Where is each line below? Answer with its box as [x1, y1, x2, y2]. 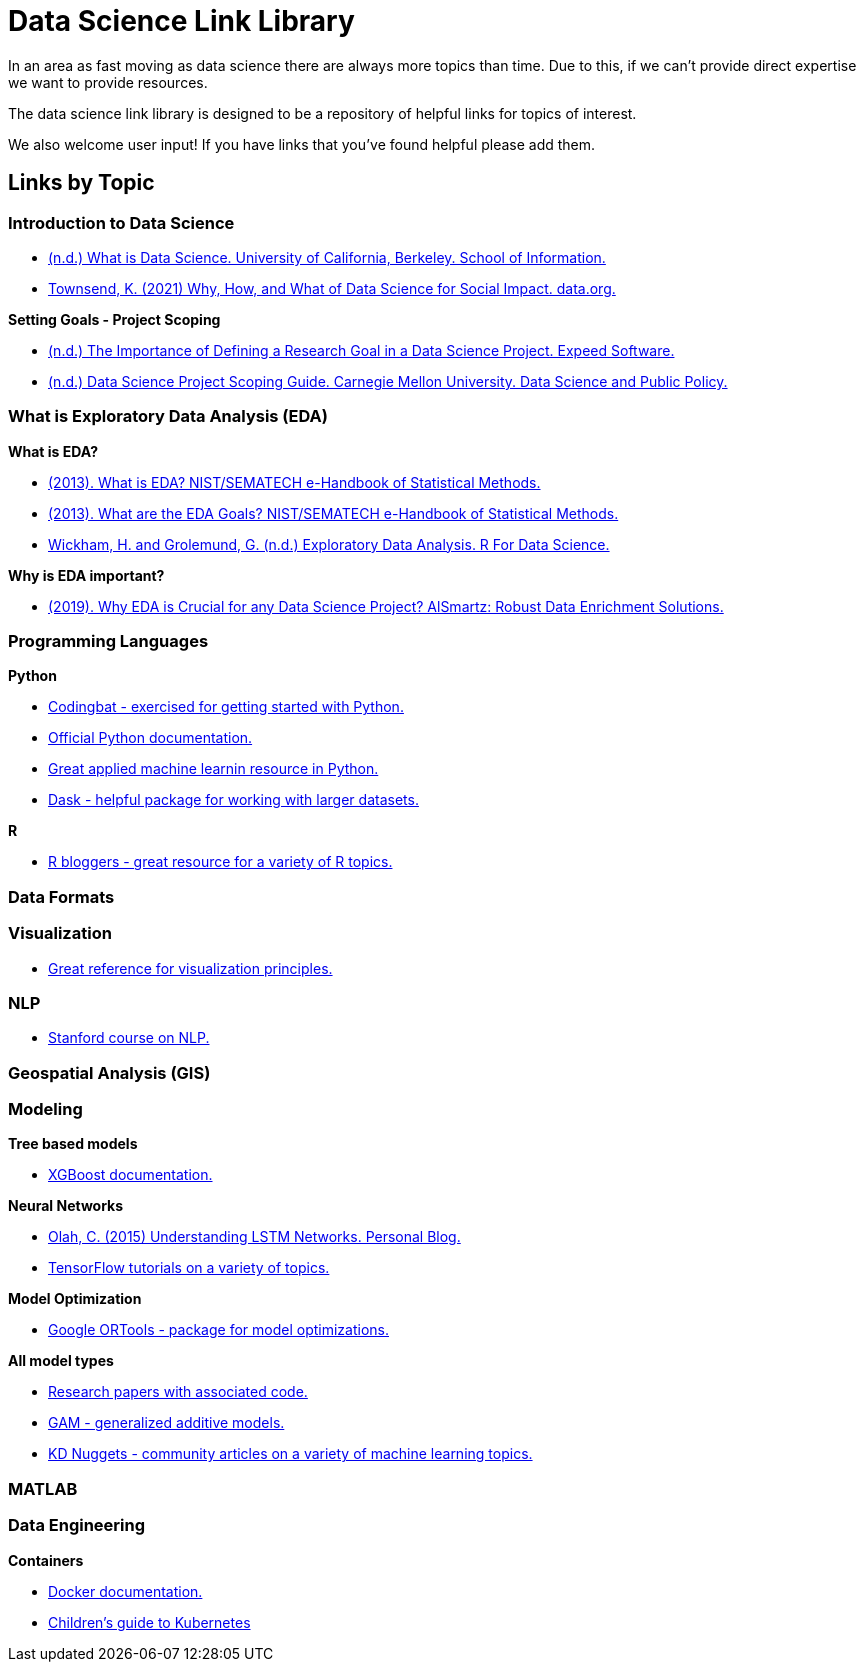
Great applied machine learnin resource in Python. [48, 760, 379, 778]
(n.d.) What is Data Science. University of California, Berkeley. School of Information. [48, 248, 606, 266]
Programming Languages [8, 631, 209, 652]
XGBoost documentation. [48, 1166, 213, 1184]
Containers [8, 1551, 84, 1569]
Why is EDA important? [8, 566, 165, 584]
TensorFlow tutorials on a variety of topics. [48, 1259, 330, 1277]
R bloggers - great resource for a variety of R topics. [48, 853, 393, 871]
